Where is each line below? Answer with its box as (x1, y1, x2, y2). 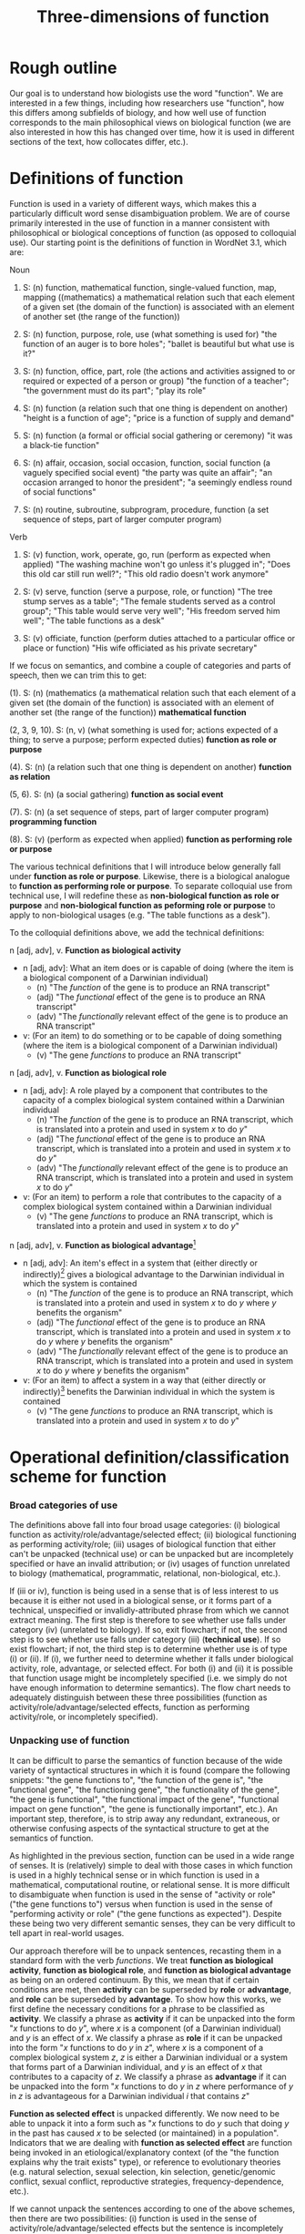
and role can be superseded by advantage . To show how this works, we (9, 1993, 282, 2004)
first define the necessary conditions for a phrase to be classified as (9, 2003, 266, 2014)
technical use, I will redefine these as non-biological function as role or (9, 890, 280, 901)
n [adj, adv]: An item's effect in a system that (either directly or (22, 1257, 258, 1268)
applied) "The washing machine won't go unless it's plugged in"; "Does (22, 558, 291, 569)
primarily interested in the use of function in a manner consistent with (9, 217, 270, 229)
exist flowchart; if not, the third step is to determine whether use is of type (9, 1644, 288, 1655)
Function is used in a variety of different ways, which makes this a (9, 198, 257, 209)
